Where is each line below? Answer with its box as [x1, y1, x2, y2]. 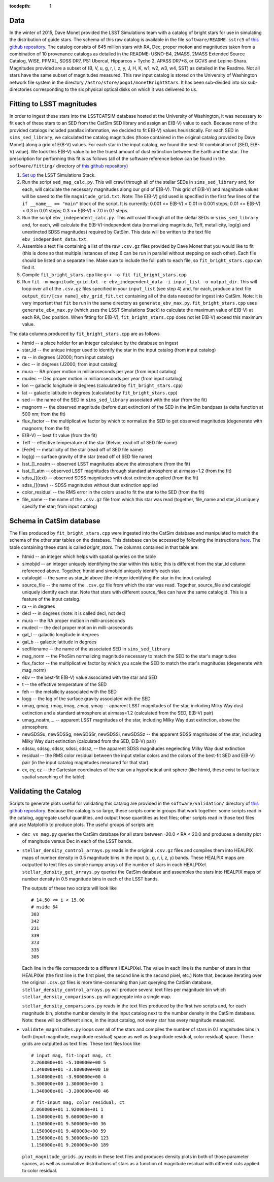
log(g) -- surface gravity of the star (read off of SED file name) [22, 453, 153, 459]
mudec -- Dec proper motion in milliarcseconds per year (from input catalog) [22, 376, 183, 381]
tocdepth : [9, 3, 31, 9]
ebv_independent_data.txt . [22, 236, 88, 242]
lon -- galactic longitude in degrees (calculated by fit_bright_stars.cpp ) [22, 382, 183, 388]
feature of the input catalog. [22, 596, 81, 602]
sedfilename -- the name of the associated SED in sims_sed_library [22, 646, 170, 652]
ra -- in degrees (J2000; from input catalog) [22, 354, 114, 360]
